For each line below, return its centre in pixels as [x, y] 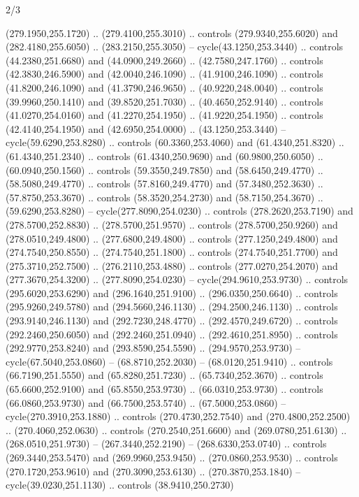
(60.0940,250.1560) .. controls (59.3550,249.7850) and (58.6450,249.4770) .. [164, 170]
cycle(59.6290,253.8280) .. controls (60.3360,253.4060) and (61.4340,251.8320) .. [175, 142]
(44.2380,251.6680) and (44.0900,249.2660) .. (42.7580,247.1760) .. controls [164, 60]
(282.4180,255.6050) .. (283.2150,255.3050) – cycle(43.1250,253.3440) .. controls [175, 46]
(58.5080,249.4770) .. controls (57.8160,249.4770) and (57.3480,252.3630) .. [164, 183]
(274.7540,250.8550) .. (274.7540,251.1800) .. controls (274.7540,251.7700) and [172, 252]
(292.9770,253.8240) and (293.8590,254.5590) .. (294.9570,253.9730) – [153, 348]
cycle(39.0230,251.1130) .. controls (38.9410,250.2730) [120, 485]
